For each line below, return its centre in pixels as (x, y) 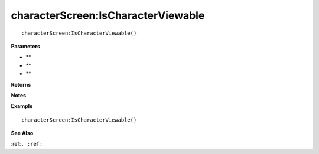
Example (22, 106)
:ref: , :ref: (27, 144)
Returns (21, 84)
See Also (22, 133)
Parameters (26, 46)
